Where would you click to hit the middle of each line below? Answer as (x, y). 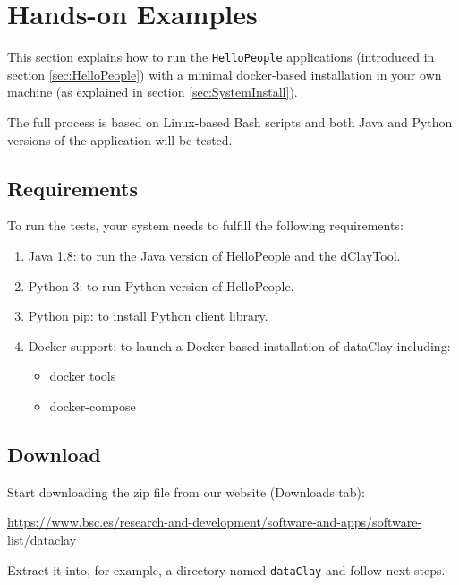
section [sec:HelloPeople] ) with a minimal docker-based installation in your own (225, 74)
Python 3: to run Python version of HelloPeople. (161, 285)
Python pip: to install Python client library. (148, 316)
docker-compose (93, 405)
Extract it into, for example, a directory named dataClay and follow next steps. (226, 569)
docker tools (83, 376)
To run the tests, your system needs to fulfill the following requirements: (205, 225)
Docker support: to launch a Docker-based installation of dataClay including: (239, 345)
